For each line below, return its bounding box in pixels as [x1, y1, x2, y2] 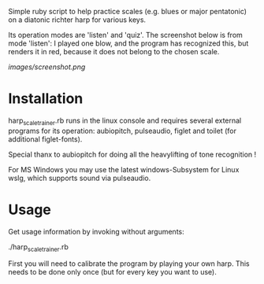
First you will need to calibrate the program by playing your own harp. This [8, 259, 250, 268]
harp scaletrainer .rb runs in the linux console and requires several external [8, 116, 242, 127]
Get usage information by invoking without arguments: [8, 227, 184, 236]
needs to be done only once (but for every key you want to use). [8, 267, 217, 277]
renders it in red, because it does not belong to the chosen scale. [8, 47, 220, 56]
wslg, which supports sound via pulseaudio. [8, 173, 151, 183]
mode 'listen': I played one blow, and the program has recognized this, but [8, 39, 249, 48]
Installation [8, 90, 84, 108]
